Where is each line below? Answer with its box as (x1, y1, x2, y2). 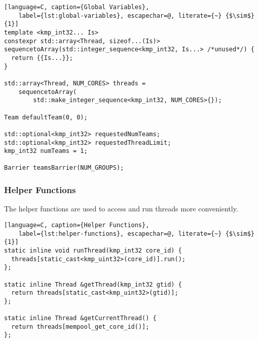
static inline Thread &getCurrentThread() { (4, 315, 157, 322)
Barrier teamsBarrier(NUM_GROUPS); (4, 164, 124, 172)
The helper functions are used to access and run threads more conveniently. (4, 203, 238, 214)
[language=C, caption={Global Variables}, (4, 4, 150, 11)
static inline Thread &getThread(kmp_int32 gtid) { (4, 281, 182, 288)
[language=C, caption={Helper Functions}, (4, 221, 150, 229)
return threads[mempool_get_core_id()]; (11, 323, 150, 330)
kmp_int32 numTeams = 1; (4, 147, 88, 155)
